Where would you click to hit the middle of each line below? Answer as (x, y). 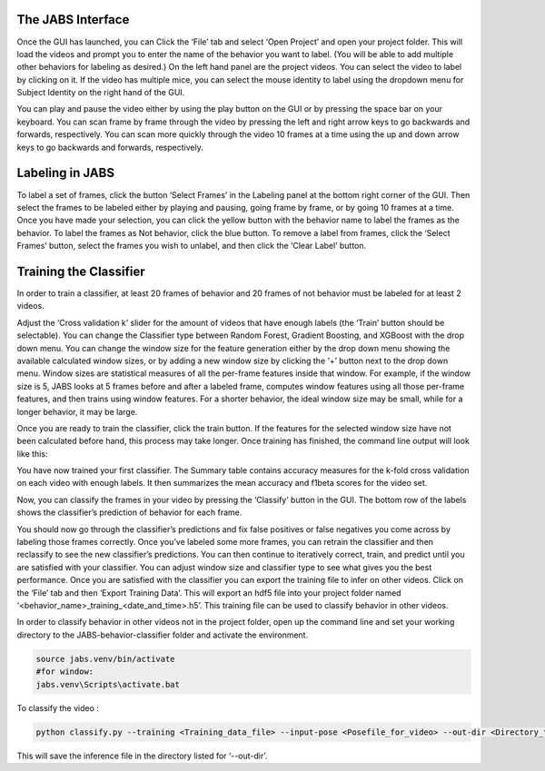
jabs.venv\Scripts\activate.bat (108, 684)
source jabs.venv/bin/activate (106, 659)
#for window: (65, 672)
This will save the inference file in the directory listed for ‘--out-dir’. (142, 756)
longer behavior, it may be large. (77, 411)
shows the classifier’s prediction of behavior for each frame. (129, 512)
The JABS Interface (73, 20)
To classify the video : (58, 707)
